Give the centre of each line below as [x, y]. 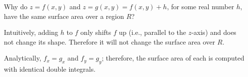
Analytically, [23, 58]
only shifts [96, 32]
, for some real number [201, 6]
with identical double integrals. [50, 69]
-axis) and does [214, 32]
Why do [16, 6]
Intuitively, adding [31, 32]
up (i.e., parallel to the [152, 32]
